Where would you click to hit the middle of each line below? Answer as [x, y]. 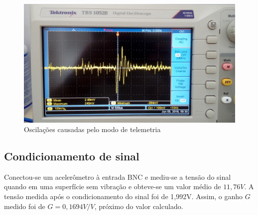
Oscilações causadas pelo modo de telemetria [92, 129]
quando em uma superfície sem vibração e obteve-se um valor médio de [113, 186]
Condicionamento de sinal [72, 156]
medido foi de [25, 206]
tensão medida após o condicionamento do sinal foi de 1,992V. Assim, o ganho [124, 196]
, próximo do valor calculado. [139, 206]
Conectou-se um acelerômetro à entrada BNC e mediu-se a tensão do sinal [118, 177]
